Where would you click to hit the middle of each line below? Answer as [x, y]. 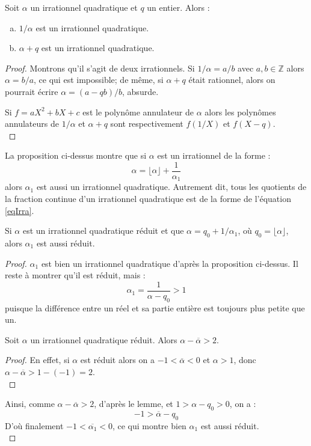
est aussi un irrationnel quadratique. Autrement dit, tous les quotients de [171, 187]
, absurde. [140, 91]
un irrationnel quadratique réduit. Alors [104, 339]
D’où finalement [34, 425]
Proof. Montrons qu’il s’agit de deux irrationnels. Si [100, 68]
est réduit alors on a [117, 360]
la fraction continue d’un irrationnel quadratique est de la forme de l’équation [148, 199]
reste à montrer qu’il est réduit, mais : [75, 275]
